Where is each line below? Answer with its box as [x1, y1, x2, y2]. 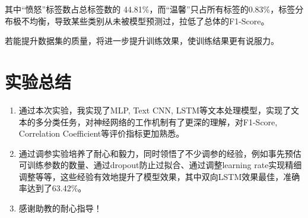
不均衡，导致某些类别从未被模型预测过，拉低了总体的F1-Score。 [21, 14, 269, 27]
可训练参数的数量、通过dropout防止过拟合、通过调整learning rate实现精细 [18, 159, 302, 171]
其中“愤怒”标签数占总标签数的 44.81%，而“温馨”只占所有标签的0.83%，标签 [5, 3, 296, 15]
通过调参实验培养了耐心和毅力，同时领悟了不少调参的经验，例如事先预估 [18, 147, 301, 159]
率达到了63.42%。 [18, 182, 87, 194]
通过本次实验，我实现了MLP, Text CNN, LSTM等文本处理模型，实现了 [18, 103, 291, 116]
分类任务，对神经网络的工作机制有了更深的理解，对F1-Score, [43, 115, 278, 128]
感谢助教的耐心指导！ [18, 202, 102, 214]
